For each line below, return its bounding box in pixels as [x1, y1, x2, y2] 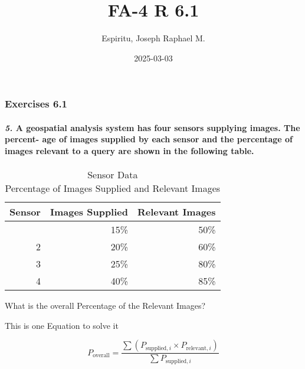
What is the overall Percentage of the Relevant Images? [5, 299, 206, 312]
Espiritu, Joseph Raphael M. [101, 32, 205, 44]
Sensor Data [87, 168, 138, 182]
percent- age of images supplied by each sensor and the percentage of [5, 133, 293, 145]
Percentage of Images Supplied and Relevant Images [5, 181, 221, 195]
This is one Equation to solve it [5, 319, 119, 331]
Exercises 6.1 [5, 96, 68, 111]
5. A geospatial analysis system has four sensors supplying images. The [5, 121, 300, 133]
